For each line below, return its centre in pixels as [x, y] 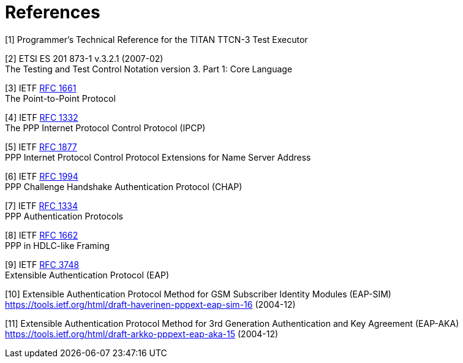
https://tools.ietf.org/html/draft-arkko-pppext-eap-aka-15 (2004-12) [142, 334]
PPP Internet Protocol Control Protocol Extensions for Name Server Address [158, 157]
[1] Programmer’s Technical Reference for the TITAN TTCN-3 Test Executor [156, 39]
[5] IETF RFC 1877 [41, 147]
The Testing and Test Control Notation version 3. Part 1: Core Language [149, 69]
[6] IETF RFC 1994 [42, 176]
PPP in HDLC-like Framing [57, 245]
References [53, 12]
